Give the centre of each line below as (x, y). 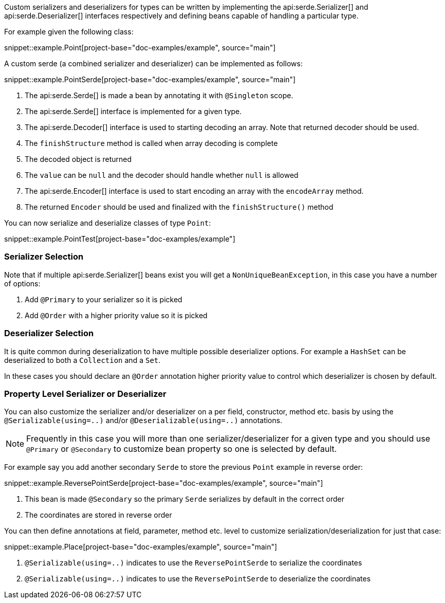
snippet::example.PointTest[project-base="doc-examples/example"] (120, 239)
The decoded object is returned (78, 159)
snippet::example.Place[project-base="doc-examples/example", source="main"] (141, 547)
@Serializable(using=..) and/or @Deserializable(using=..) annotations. (143, 421)
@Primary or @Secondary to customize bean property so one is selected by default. (182, 449)
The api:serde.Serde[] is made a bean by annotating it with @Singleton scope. (159, 95)
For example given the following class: (69, 32)
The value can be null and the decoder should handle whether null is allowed (162, 175)
